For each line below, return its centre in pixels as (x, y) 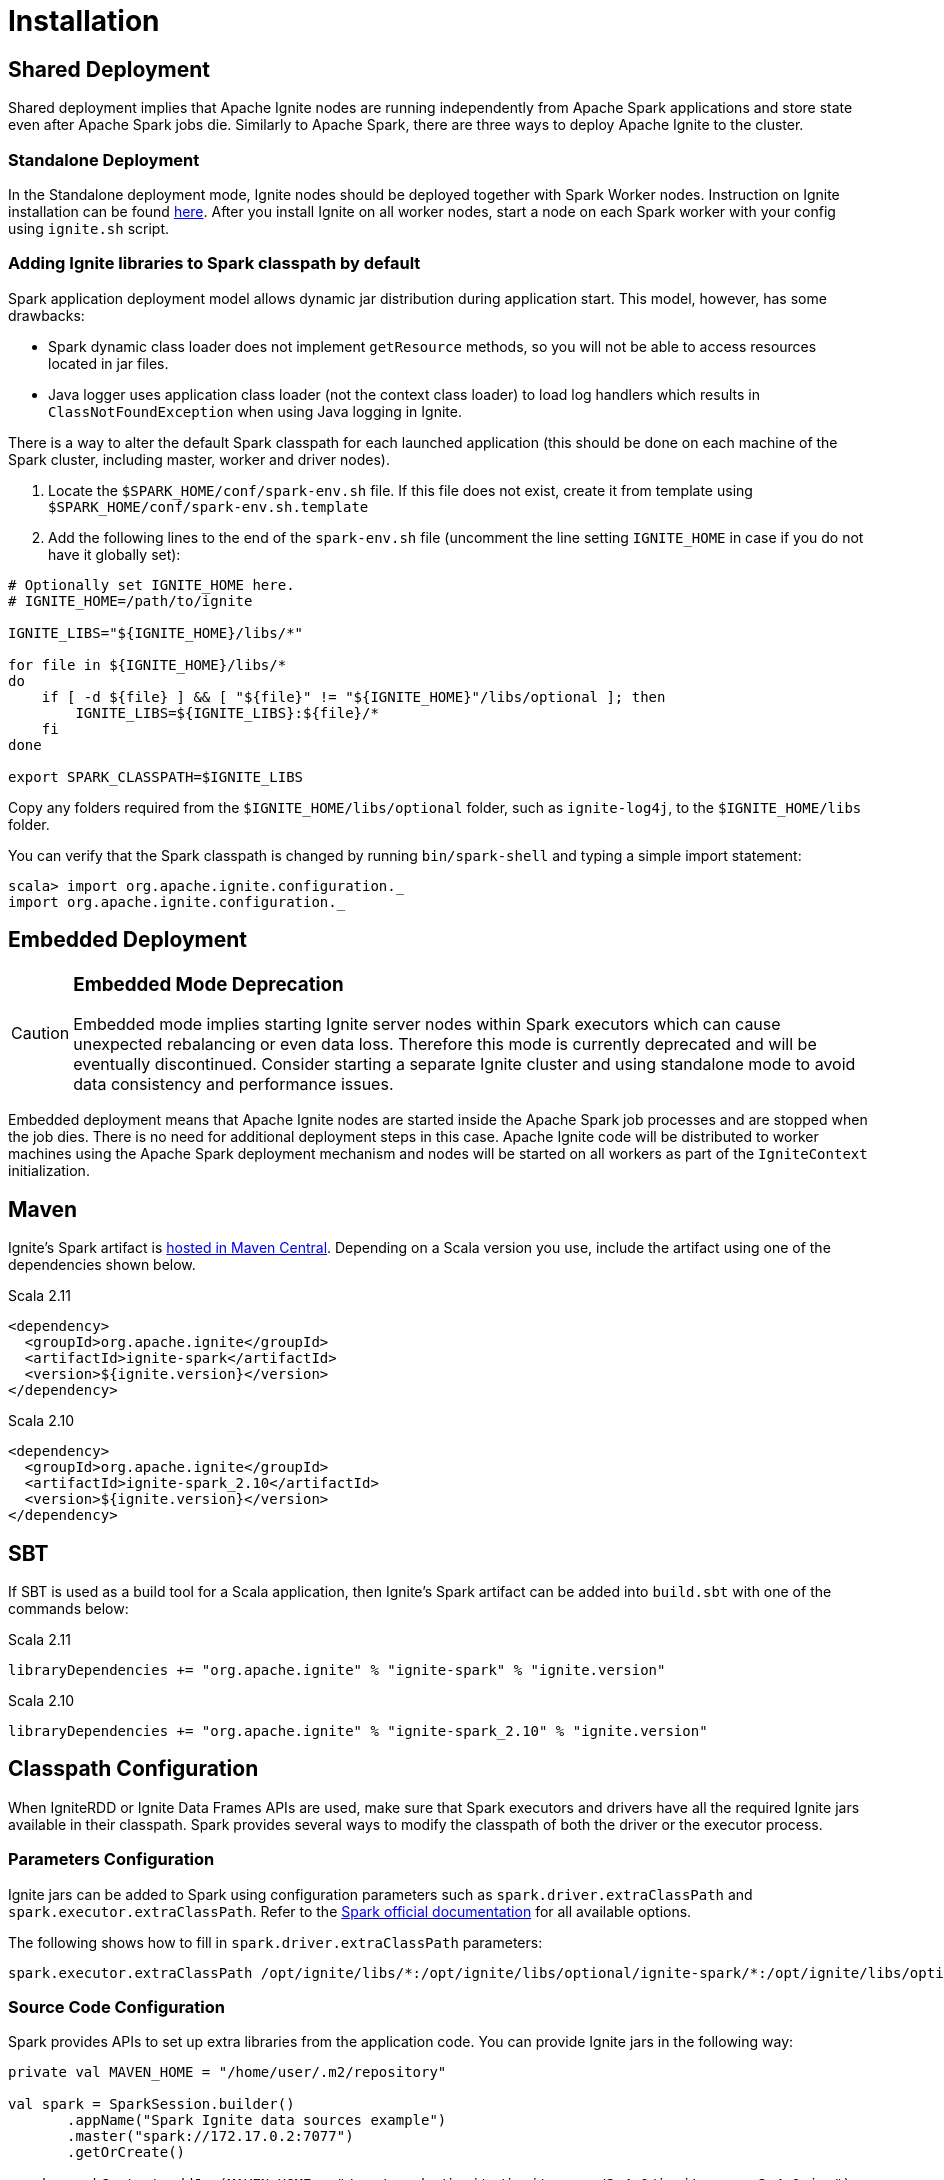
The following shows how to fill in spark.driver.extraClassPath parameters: (275, 1942)
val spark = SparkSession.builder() (151, 2104)
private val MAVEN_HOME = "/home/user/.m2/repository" (227, 2072)
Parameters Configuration (111, 1859)
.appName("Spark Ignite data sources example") (257, 2120)
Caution (40, 1033)
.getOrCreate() (126, 2152)
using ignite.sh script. (89, 228)
